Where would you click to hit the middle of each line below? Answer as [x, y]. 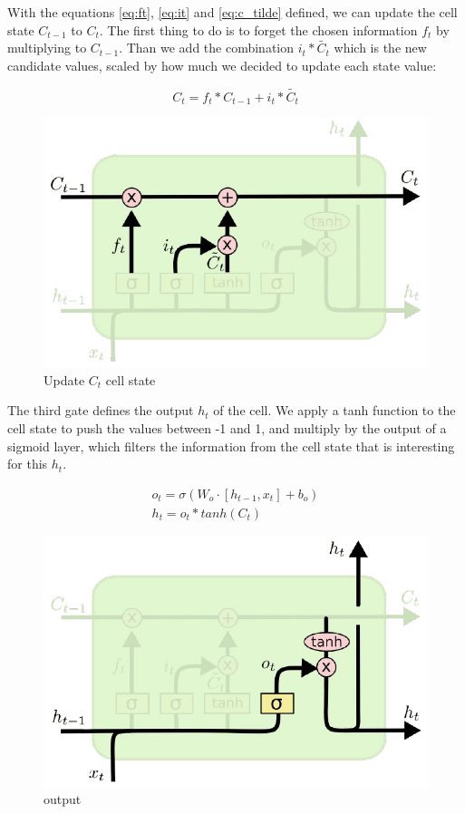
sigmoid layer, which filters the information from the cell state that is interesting [231, 446]
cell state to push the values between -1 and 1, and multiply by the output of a [227, 428]
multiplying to [47, 48]
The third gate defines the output [101, 410]
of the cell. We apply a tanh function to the [334, 410]
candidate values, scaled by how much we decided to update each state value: [222, 65]
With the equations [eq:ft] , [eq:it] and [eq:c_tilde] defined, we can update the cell [232, 12]
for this [28, 464]
